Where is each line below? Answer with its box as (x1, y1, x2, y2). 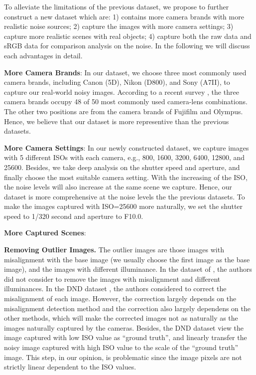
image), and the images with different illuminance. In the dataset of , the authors (4, 264, 253, 274)
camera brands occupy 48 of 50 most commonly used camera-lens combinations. (4, 96, 248, 107)
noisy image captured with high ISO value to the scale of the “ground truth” (4, 342, 239, 352)
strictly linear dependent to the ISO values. (4, 362, 136, 372)
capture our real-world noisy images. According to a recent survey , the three (4, 86, 239, 97)
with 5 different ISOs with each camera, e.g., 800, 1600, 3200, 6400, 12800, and (4, 152, 245, 163)
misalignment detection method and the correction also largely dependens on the (4, 303, 251, 313)
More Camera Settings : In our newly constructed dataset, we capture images (4, 142, 249, 153)
